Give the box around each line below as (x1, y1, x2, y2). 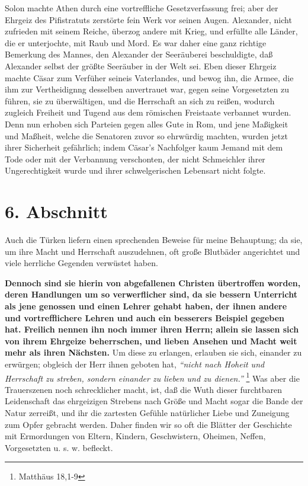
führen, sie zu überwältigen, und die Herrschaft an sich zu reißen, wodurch (5, 94, 275, 107)
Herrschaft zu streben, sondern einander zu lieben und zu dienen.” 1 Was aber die (5, 370, 300, 384)
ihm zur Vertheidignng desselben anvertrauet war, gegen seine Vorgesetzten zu (5, 83, 290, 95)
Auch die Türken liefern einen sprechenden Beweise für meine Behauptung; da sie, (5, 234, 303, 246)
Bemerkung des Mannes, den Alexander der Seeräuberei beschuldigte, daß (5, 48, 273, 60)
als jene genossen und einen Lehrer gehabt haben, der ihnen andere (5, 300, 287, 312)
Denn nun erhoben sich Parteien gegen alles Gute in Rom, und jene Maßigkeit (5, 117, 288, 130)
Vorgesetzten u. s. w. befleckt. (5, 441, 113, 453)
